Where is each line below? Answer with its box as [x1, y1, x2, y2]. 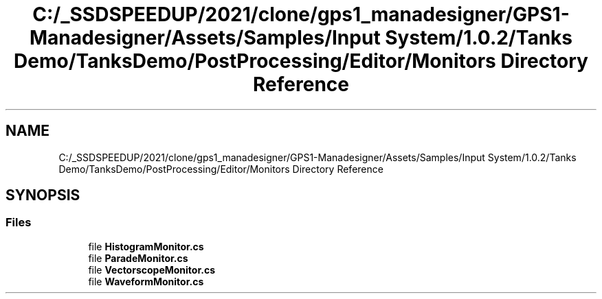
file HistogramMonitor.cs [88, 240, 204, 252]
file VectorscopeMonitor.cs [88, 263, 216, 276]
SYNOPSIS [5, 187, 80, 204]
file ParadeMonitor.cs [88, 252, 188, 264]
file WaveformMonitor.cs [88, 275, 204, 287]
